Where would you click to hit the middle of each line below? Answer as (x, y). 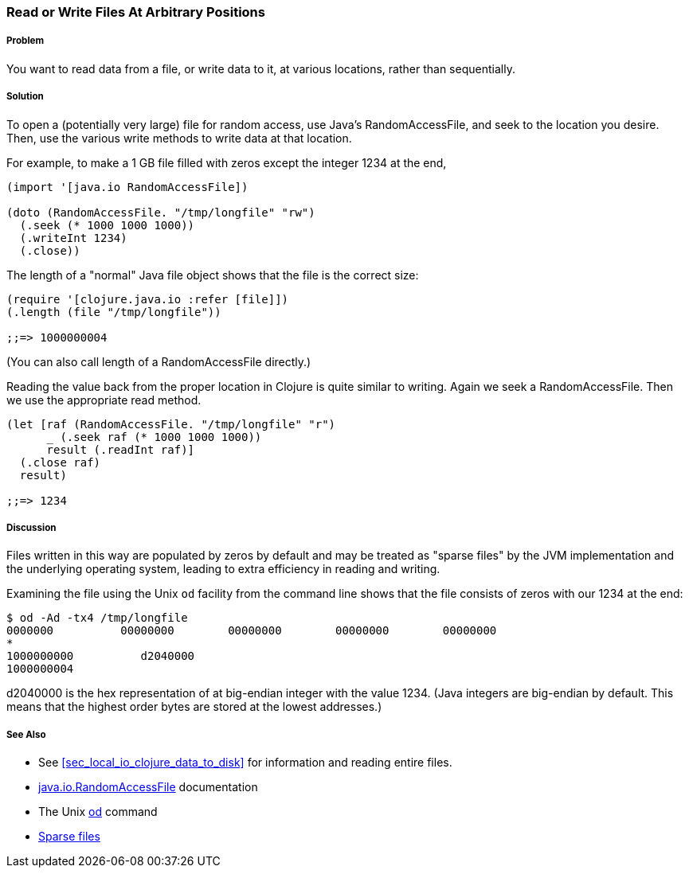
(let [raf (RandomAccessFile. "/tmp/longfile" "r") (171, 424)
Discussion (31, 527)
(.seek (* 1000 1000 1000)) (107, 225)
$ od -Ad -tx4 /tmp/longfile (97, 618)
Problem (25, 41)
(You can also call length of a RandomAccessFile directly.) (159, 361)
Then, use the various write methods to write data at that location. (179, 138)
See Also (26, 734)
